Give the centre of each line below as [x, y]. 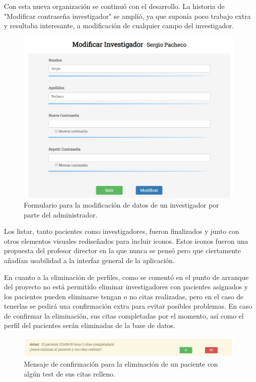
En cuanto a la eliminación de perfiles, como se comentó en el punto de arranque [126, 277]
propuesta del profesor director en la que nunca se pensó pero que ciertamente [123, 250]
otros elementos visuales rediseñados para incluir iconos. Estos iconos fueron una [126, 241]
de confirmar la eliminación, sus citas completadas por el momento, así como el [124, 315]
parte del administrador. [61, 214]
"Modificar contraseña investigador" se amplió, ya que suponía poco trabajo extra [128, 16]
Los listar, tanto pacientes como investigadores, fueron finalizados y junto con [122, 231]
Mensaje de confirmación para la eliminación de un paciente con [121, 364]
